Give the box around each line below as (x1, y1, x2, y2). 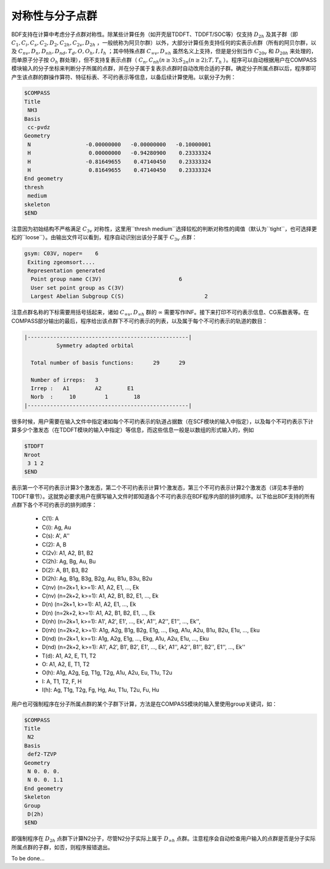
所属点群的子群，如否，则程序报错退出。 (11, 843, 113, 851)
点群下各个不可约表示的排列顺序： (11, 501, 97, 509)
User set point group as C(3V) (31, 284, 125, 291)
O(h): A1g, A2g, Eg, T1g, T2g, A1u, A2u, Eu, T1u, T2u (42, 669, 172, 676)
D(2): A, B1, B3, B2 (42, 566, 89, 574)
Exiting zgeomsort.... (28, 259, 96, 265)
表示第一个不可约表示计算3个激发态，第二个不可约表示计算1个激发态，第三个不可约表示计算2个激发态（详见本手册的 (11, 484, 304, 492)
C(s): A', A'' (42, 532, 70, 539)
